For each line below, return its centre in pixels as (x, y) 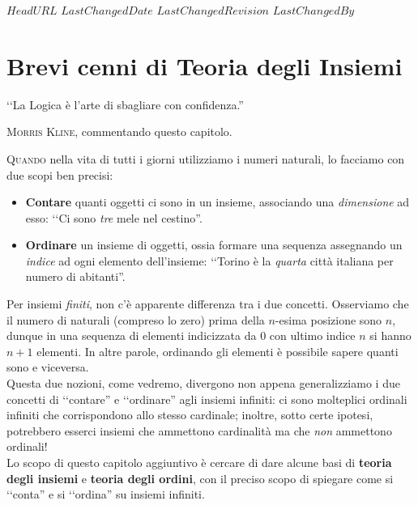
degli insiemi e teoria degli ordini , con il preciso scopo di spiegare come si (200, 478)
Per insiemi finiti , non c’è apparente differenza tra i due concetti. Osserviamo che (208, 304)
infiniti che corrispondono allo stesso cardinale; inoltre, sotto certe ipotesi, (190, 415)
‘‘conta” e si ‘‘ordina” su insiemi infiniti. (106, 494)
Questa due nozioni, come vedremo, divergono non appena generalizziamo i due (203, 383)
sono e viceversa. (48, 367)
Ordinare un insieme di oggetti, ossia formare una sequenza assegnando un (214, 245)
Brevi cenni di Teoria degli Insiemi (205, 65)
